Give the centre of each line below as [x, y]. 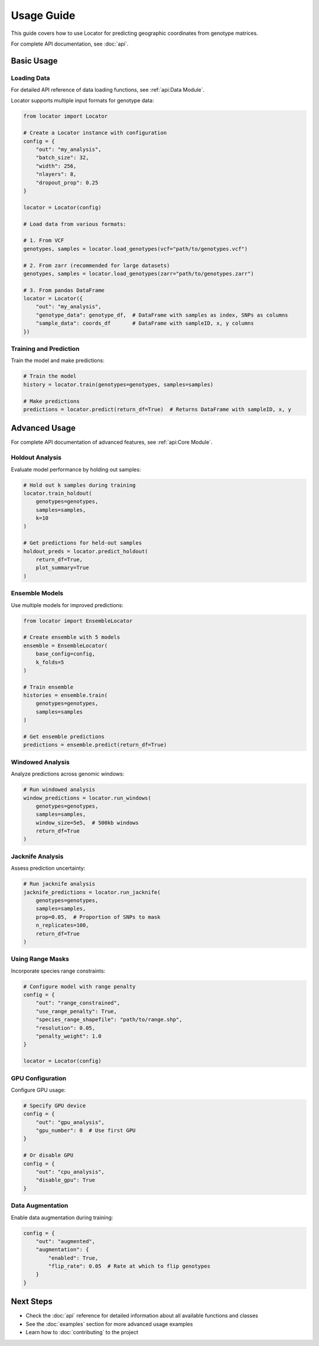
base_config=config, [66, 654]
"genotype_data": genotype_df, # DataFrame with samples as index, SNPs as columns [162, 315]
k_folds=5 [50, 662]
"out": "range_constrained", [78, 1003]
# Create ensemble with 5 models [72, 637]
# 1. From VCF [44, 241]
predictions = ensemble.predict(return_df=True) [95, 745]
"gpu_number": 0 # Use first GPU [86, 1131]
